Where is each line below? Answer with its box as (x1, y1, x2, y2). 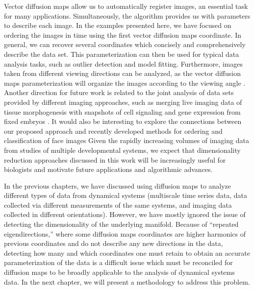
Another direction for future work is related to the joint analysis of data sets (4, 87, 234, 97)
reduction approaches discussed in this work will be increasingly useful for (4, 154, 226, 165)
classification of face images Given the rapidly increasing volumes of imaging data (4, 135, 249, 145)
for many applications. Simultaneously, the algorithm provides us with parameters (4, 10, 251, 21)
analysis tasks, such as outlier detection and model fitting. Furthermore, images (4, 58, 243, 69)
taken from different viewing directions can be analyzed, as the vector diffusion (4, 68, 241, 78)
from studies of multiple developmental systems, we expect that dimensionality (4, 145, 241, 155)
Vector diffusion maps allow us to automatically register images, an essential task (4, 1, 248, 11)
